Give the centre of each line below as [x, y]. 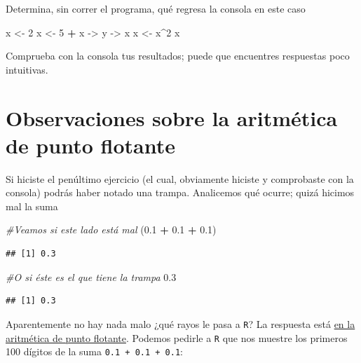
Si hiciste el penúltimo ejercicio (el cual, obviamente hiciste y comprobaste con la [180, 178]
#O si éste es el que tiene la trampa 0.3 [91, 276]
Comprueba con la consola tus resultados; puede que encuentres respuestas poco [178, 56]
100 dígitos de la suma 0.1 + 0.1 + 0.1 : [94, 351]
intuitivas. [27, 69]
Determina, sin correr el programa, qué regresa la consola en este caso [156, 8]
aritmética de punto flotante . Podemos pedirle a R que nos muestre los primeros [177, 337]
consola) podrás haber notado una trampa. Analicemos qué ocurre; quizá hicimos [180, 192]
